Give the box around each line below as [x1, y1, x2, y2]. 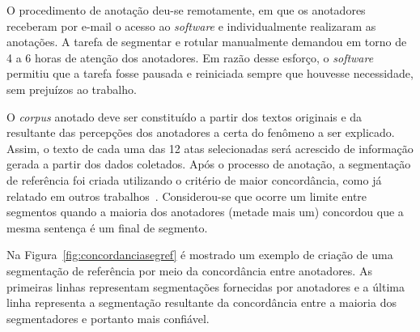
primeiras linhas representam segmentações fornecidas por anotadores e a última [6, 278, 405, 295]
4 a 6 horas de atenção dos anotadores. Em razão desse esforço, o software [6, 49, 374, 66]
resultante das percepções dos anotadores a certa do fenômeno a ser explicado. [6, 124, 395, 141]
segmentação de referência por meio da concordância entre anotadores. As [6, 262, 372, 279]
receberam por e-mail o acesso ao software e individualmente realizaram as [6, 17, 376, 34]
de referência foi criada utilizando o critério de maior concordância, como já [6, 171, 382, 188]
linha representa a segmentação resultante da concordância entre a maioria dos [6, 294, 397, 311]
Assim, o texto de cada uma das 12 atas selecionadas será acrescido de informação [6, 139, 414, 156]
